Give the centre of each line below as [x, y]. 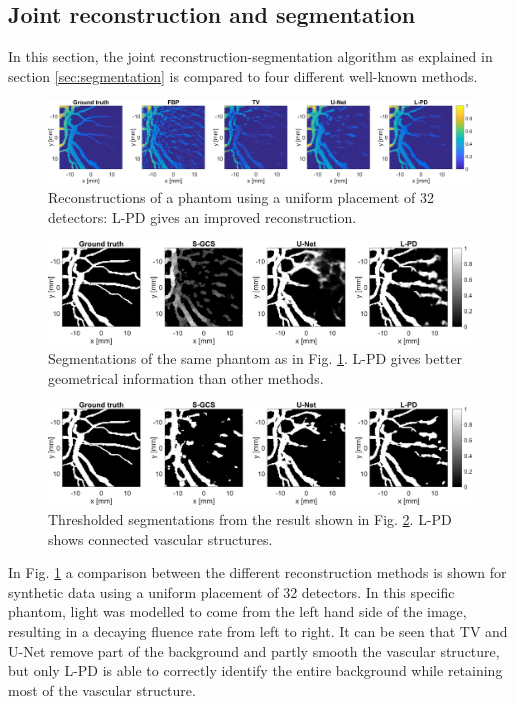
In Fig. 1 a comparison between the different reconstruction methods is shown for [257, 572]
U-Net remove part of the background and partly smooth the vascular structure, [254, 650]
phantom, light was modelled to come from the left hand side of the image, [237, 611]
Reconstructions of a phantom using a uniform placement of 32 [241, 197]
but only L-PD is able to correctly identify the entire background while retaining [255, 670]
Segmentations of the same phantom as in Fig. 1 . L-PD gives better [255, 358]
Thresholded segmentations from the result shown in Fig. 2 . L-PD [250, 519]
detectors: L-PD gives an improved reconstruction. [202, 216]
